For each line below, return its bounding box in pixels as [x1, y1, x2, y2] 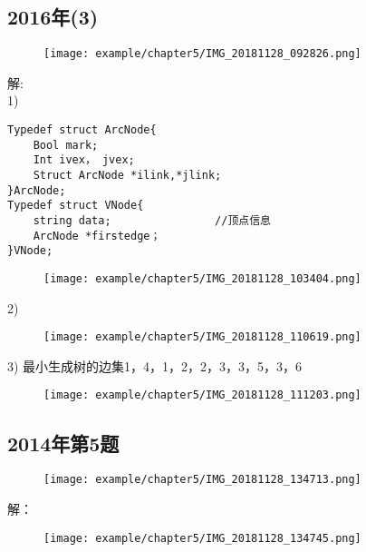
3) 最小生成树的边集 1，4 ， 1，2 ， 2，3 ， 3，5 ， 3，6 [7, 356, 303, 375]
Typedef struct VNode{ [7, 199, 144, 212]
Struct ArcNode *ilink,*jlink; [33, 169, 222, 182]
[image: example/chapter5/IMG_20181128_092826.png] [43, 47, 361, 61]
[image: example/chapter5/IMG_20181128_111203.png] [43, 389, 361, 402]
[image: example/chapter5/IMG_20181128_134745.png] [43, 531, 361, 545]
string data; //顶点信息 [33, 213, 271, 227]
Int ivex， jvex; [33, 153, 135, 167]
